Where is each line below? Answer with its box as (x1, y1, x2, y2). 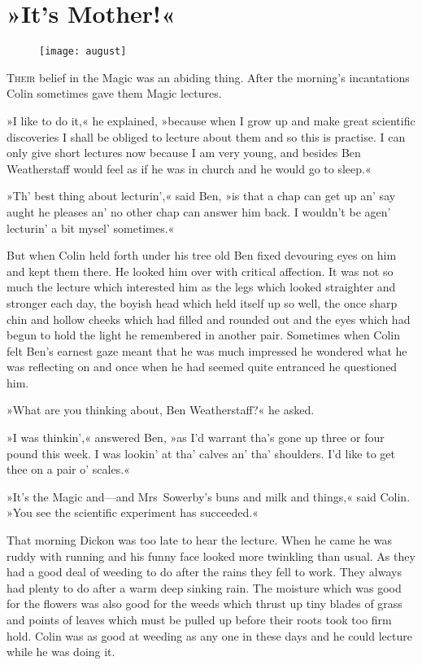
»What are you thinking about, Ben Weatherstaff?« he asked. (7, 401, 315, 418)
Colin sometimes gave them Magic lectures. (7, 85, 222, 102)
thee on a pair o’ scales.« (7, 461, 130, 478)
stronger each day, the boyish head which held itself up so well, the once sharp (7, 294, 398, 311)
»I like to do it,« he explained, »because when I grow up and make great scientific (7, 112, 415, 129)
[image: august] (39, 46, 127, 58)
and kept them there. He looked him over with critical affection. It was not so (7, 262, 394, 279)
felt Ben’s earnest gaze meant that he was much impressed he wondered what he (7, 342, 407, 359)
